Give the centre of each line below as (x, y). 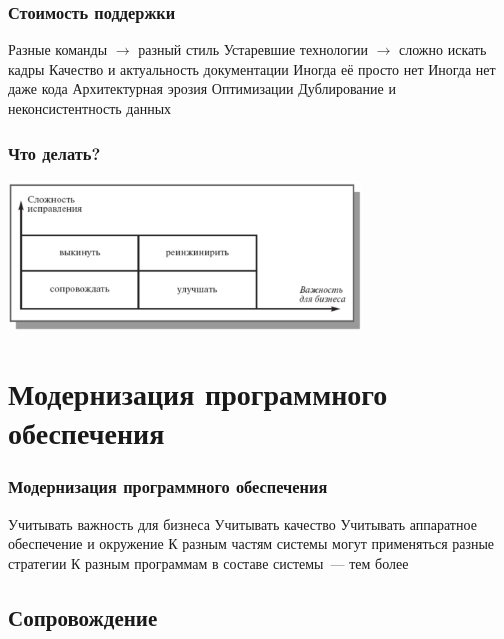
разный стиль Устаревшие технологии (253, 49)
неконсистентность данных (90, 108)
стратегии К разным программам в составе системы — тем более (208, 562)
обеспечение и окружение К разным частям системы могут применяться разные (251, 543)
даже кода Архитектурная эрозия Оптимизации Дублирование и (202, 88)
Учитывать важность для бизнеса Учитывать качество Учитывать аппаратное (242, 523)
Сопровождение (83, 616)
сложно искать (443, 49)
